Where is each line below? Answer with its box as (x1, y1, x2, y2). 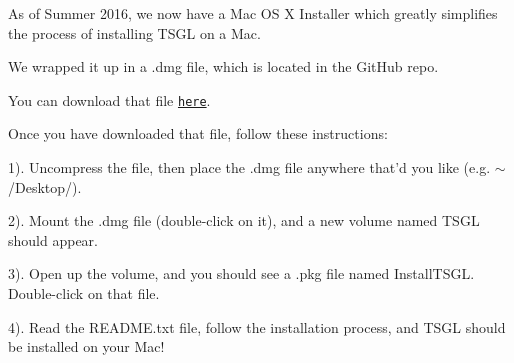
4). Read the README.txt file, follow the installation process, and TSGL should (8, 316, 506, 337)
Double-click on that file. (8, 283, 160, 303)
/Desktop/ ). (8, 176, 82, 197)
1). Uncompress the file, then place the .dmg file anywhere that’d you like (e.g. (8, 157, 491, 178)
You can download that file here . (8, 89, 211, 110)
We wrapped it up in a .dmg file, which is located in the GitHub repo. (8, 56, 439, 77)
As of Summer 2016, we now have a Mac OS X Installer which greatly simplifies (8, 3, 498, 23)
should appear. (8, 229, 98, 250)
